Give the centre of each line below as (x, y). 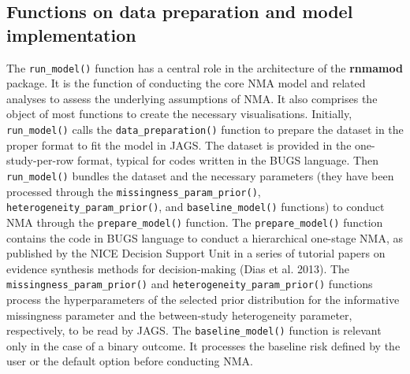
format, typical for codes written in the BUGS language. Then (227, 160)
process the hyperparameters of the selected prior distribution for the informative (203, 299)
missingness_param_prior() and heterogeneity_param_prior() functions (190, 284)
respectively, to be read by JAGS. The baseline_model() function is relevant (194, 330)
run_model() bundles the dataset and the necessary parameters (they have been (200, 175)
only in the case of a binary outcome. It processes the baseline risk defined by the (203, 345)
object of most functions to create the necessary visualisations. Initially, (179, 114)
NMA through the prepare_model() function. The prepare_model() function (195, 222)
